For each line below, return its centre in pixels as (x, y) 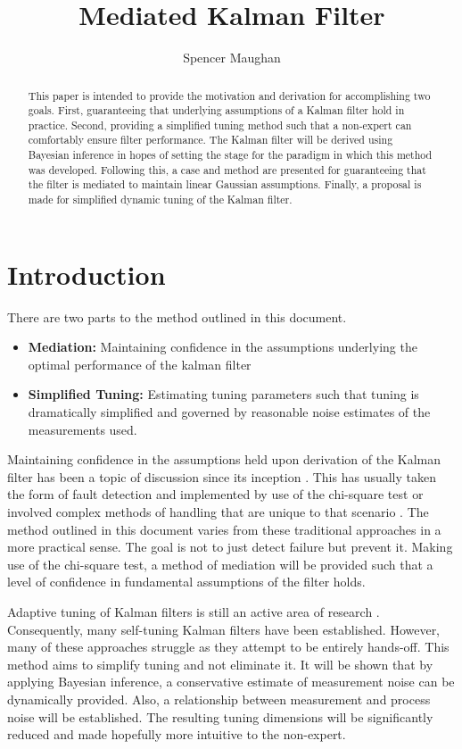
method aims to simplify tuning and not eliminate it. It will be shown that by (220, 664)
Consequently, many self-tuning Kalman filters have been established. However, (224, 629)
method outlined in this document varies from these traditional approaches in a (224, 529)
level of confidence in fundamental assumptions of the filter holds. (186, 582)
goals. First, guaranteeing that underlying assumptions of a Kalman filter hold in (216, 110)
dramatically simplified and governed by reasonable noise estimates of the (229, 412)
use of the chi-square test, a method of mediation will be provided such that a (220, 564)
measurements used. (82, 429)
